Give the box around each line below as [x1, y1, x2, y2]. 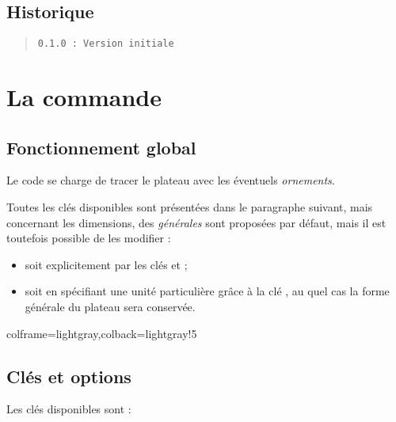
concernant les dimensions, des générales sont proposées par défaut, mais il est [6, 214, 386, 230]
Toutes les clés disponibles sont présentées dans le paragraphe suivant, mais [6, 199, 373, 215]
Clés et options [6, 363, 131, 388]
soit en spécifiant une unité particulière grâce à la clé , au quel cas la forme [25, 283, 390, 299]
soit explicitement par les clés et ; [25, 256, 188, 272]
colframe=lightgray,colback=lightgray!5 [6, 325, 197, 341]
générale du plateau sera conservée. [25, 298, 196, 314]
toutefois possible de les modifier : [6, 230, 171, 246]
